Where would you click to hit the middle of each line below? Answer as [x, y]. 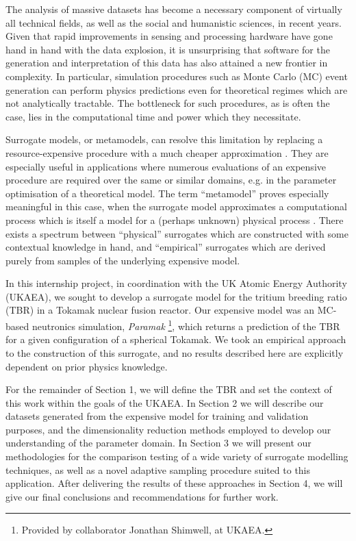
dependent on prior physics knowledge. [87, 366]
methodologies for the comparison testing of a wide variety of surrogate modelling [177, 456]
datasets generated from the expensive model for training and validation [157, 416]
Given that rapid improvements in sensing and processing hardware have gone [169, 36]
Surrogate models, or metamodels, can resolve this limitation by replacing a [164, 139]
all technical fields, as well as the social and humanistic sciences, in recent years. [174, 22]
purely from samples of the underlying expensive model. [123, 260]
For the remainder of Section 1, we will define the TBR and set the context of [169, 389]
